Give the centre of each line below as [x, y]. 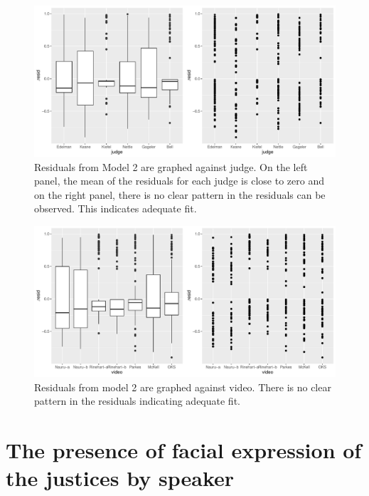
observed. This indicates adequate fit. [116, 208]
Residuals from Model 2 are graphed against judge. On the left [171, 166]
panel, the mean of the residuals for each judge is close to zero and [179, 181]
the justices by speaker [120, 478]
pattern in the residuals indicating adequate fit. [137, 401]
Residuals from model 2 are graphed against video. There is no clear [183, 387]
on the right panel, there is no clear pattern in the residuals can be [180, 194]
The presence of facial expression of [184, 449]
